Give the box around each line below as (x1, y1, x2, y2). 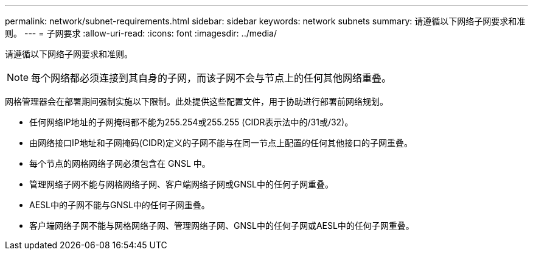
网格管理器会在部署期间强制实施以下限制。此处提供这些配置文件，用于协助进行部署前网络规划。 (5, 96, 388, 107)
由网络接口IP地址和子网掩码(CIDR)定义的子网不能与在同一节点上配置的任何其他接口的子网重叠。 (29, 138, 413, 148)
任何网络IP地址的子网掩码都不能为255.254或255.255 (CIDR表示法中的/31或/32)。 (29, 117, 354, 127)
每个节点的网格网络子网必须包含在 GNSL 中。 (29, 158, 211, 169)
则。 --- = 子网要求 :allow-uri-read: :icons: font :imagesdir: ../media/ (5, 28, 277, 38)
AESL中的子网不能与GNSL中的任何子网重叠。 (29, 200, 210, 210)
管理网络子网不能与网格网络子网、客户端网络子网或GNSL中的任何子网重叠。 (29, 179, 333, 189)
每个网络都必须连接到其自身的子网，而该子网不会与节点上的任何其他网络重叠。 (31, 72, 392, 84)
